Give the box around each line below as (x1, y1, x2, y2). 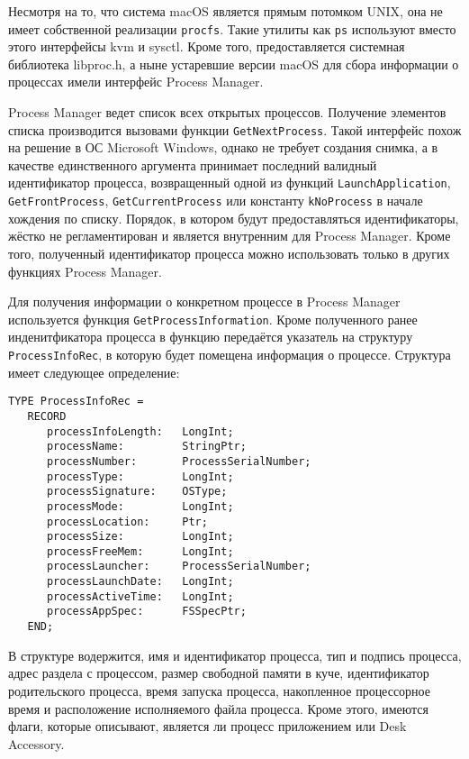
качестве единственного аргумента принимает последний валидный (8, 155, 377, 174)
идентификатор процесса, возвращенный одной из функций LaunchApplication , (8, 173, 451, 192)
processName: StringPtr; (46, 440, 247, 453)
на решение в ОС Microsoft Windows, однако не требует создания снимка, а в (8, 138, 438, 157)
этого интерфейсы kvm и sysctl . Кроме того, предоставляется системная (8, 37, 405, 56)
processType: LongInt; (46, 470, 234, 483)
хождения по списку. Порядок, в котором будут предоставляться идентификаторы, (8, 208, 459, 227)
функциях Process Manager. (8, 261, 162, 280)
